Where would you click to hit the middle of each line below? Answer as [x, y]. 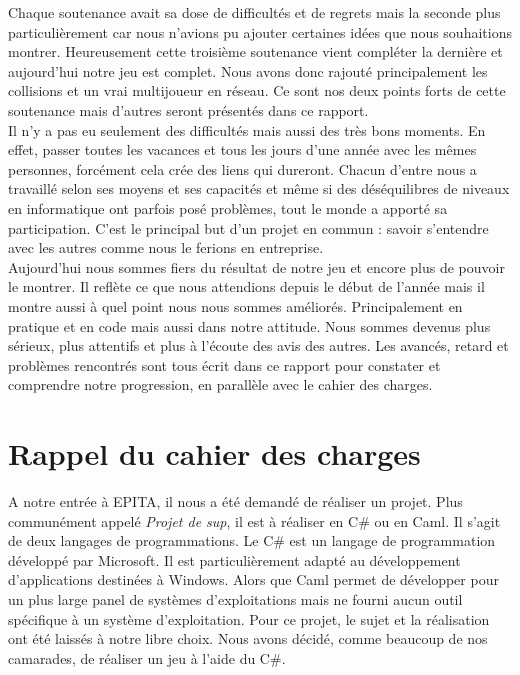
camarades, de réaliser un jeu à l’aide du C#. [147, 657]
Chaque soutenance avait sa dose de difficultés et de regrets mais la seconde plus [254, 12]
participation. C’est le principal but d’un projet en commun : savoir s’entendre [248, 227]
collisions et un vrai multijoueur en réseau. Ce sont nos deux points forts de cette [257, 90]
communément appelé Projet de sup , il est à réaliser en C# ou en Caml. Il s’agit [254, 520]
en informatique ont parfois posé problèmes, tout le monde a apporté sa [228, 207]
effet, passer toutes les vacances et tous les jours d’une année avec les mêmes [242, 149]
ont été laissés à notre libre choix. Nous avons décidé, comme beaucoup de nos [248, 638]
